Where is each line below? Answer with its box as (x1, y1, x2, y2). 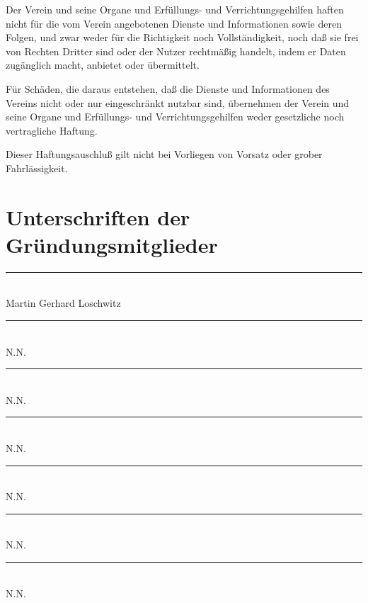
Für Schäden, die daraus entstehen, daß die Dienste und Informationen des (6, 81, 330, 96)
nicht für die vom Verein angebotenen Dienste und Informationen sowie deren (6, 16, 342, 30)
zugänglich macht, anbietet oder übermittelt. (6, 57, 200, 72)
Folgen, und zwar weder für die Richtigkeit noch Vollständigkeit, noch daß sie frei (6, 30, 359, 45)
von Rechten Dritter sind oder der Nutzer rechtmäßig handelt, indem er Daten (6, 43, 346, 58)
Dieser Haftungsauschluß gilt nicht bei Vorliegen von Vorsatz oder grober (6, 147, 323, 162)
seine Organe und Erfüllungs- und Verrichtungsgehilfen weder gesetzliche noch (6, 109, 345, 124)
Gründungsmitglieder (6, 230, 218, 259)
